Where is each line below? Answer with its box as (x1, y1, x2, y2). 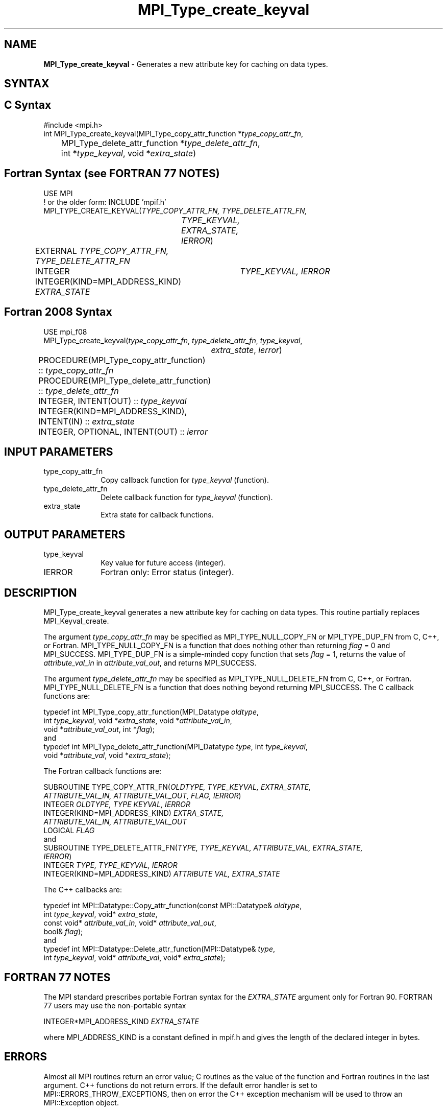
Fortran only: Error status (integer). (101, 567, 234, 578)
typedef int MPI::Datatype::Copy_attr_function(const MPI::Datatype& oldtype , (43, 901, 302, 910)
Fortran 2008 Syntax (4, 305, 112, 319)
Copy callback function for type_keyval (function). (101, 476, 269, 485)
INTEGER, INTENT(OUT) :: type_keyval (38, 395, 187, 406)
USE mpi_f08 (43, 327, 87, 336)
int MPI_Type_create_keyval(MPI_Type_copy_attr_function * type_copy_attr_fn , (43, 129, 304, 138)
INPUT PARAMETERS (4, 445, 113, 458)
